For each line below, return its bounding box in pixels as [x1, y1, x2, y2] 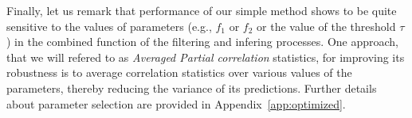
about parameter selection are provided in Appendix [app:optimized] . [6, 95, 346, 112]
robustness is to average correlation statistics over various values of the [6, 64, 352, 81]
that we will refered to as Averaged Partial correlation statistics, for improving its [6, 48, 405, 65]
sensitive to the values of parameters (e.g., [6, 17, 212, 34]
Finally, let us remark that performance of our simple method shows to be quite [6, 2, 397, 18]
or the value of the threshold [257, 17, 396, 34]
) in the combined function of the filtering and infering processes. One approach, [6, 33, 398, 50]
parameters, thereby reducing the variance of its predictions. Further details [6, 79, 377, 96]
